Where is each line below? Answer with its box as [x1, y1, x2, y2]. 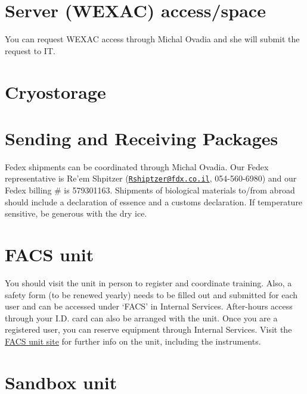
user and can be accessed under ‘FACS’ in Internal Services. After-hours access [5, 300, 293, 312]
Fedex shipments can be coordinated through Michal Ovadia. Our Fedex [5, 160, 269, 173]
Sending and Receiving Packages [5, 126, 278, 150]
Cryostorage [5, 79, 106, 104]
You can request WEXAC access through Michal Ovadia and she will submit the [5, 33, 300, 45]
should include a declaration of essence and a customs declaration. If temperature [5, 195, 303, 208]
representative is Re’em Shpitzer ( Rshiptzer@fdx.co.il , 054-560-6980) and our [5, 172, 297, 185]
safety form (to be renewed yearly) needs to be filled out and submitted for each [5, 288, 298, 301]
